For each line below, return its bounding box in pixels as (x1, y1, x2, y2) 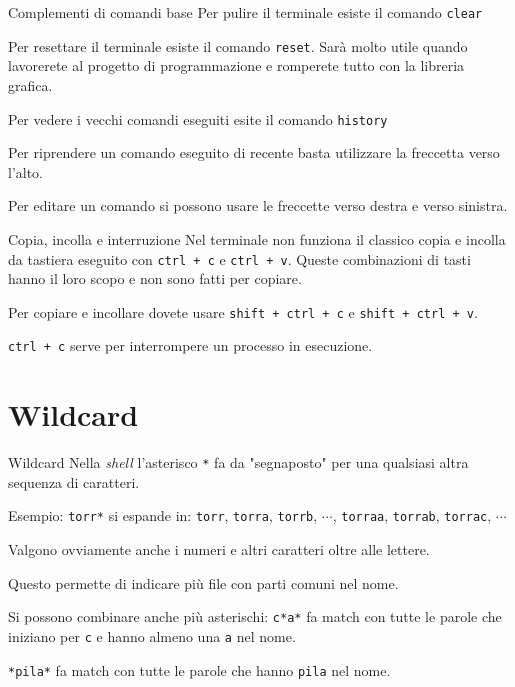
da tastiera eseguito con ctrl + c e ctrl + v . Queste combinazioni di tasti (8, 248, 471, 269)
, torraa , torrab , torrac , (332, 505, 492, 526)
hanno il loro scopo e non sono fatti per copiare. (8, 268, 302, 289)
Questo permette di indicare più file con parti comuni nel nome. (8, 572, 399, 593)
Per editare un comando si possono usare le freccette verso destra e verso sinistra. (8, 195, 508, 216)
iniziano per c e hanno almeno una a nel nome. (8, 625, 296, 646)
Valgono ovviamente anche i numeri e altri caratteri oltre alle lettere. (8, 539, 430, 560)
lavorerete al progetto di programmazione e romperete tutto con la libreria (8, 55, 465, 76)
